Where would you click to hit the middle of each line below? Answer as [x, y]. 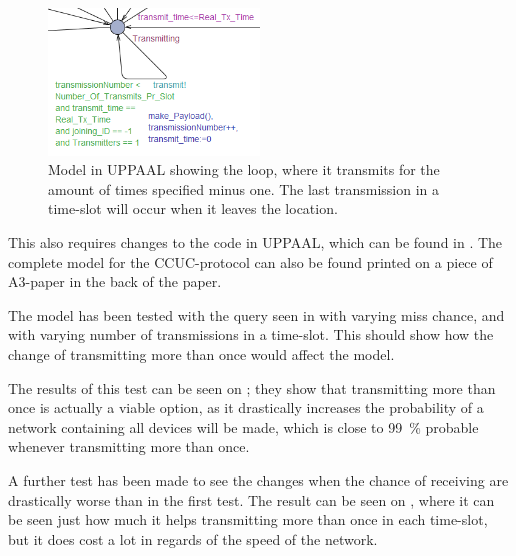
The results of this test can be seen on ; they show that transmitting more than [252, 387]
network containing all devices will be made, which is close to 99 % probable [243, 426]
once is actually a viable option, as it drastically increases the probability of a [246, 407]
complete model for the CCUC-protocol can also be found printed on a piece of [250, 261]
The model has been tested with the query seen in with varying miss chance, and [256, 314]
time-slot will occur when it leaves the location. [193, 208]
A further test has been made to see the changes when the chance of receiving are [258, 479]
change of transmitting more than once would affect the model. [201, 353]
